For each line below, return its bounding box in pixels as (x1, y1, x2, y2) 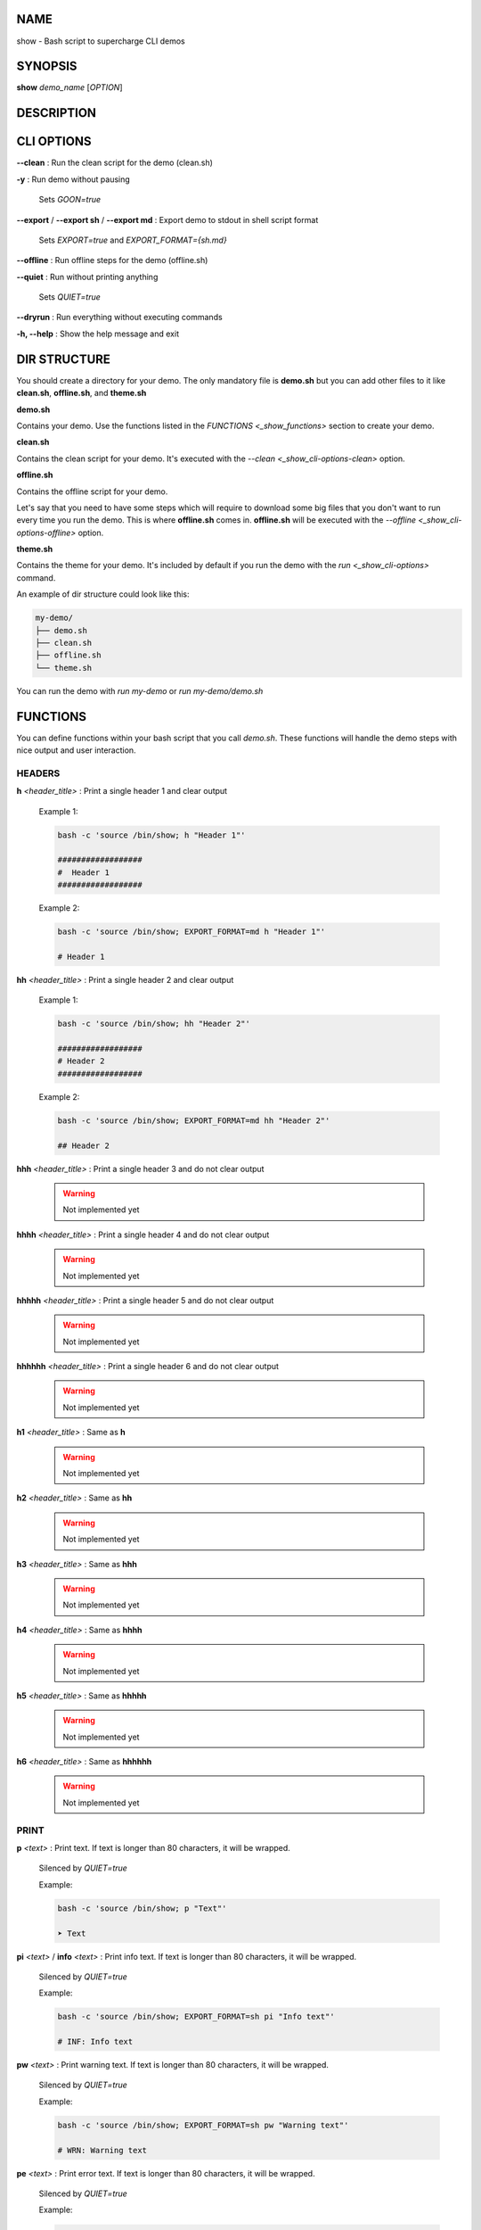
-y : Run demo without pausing (16, 174, 131, 185)
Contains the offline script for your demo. (16, 486, 168, 497)
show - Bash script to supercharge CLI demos (16, 36, 186, 46)
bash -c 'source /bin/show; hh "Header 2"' (57, 1019, 251, 1029)
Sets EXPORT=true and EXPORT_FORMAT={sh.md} (38, 235, 227, 245)
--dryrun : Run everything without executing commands (16, 312, 223, 323)
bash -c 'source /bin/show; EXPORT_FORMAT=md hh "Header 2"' (57, 1115, 330, 1126)
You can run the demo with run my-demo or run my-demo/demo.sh (16, 685, 264, 696)
